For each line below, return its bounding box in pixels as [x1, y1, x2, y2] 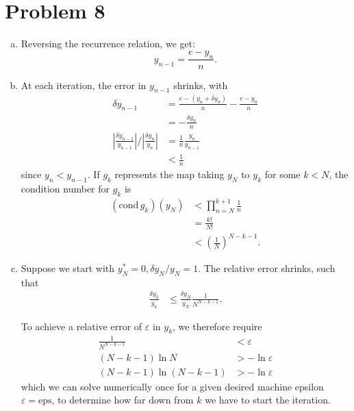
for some [264, 167, 301, 182]
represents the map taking [114, 167, 225, 182]
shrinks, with [173, 77, 228, 92]
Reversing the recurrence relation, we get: [21, 36, 196, 51]
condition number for [21, 181, 110, 195]
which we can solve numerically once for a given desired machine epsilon [21, 379, 324, 393]
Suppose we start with [21, 261, 115, 275]
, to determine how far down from [51, 393, 194, 407]
